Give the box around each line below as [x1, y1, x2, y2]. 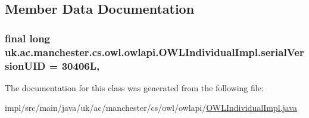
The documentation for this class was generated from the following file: [5, 81, 264, 94]
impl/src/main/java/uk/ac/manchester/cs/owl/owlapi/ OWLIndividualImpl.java [5, 101, 297, 114]
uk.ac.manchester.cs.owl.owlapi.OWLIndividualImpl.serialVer [5, 44, 304, 59]
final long [5, 30, 51, 45]
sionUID [5, 58, 46, 73]
